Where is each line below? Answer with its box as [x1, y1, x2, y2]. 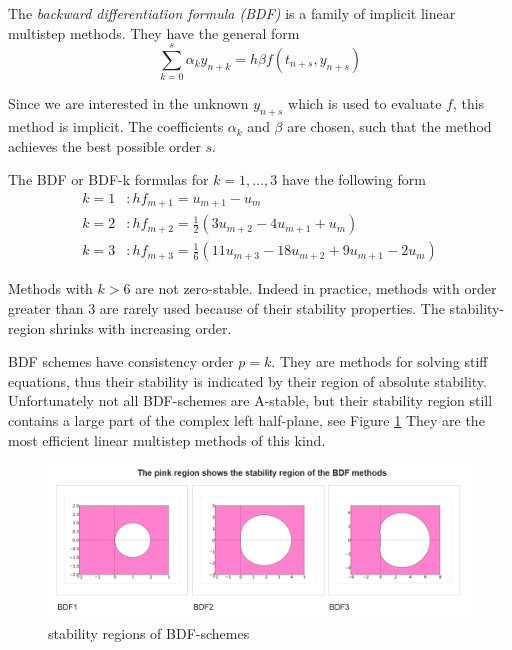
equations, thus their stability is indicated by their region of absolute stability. [8, 370, 487, 391]
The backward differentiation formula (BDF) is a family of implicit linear [8, 3, 456, 23]
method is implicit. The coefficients [8, 116, 224, 137]
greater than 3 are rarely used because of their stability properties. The [8, 298, 445, 319]
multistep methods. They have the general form [8, 22, 300, 43]
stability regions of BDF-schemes [48, 622, 250, 643]
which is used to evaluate [288, 93, 442, 114]
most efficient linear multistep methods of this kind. [8, 429, 326, 450]
